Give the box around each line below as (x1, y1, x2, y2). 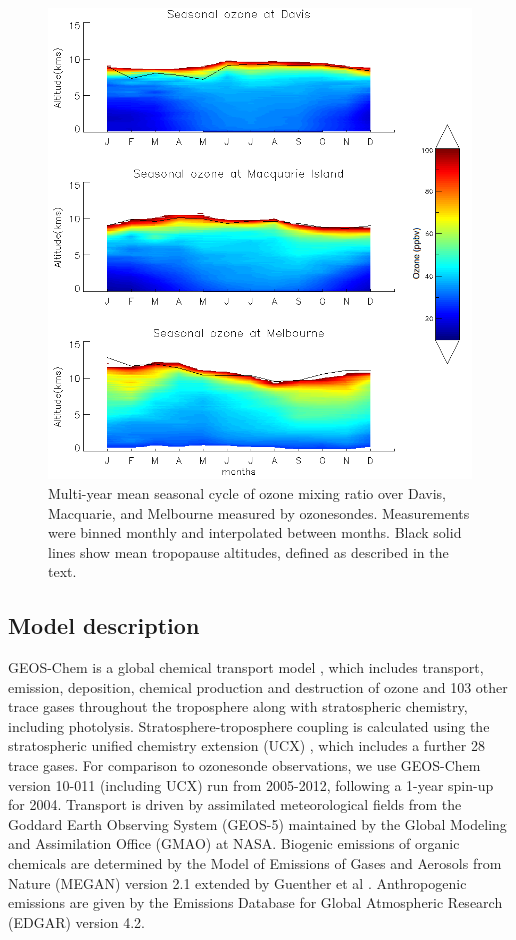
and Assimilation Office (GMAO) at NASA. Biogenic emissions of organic (8, 833, 460, 854)
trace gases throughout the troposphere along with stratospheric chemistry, (8, 696, 468, 717)
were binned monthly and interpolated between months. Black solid (48, 522, 462, 543)
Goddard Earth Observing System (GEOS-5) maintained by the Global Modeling (8, 813, 507, 834)
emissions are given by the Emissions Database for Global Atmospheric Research (8, 892, 503, 913)
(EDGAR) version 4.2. (8, 911, 145, 932)
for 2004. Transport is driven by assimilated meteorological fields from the (8, 794, 462, 815)
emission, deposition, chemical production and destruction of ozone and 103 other (8, 676, 508, 697)
